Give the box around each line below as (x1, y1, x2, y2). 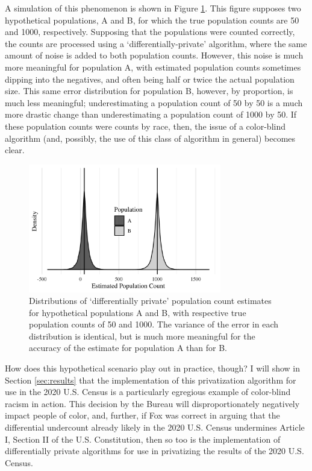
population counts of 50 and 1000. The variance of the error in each (29, 318, 279, 330)
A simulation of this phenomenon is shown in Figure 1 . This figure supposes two (5, 2, 301, 14)
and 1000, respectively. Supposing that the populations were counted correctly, (5, 25, 295, 38)
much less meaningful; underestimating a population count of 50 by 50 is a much (5, 96, 303, 109)
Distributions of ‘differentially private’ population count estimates (29, 294, 272, 307)
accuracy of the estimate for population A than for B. (29, 341, 228, 354)
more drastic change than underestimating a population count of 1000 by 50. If (5, 108, 297, 121)
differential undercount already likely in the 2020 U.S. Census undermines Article (5, 421, 305, 434)
